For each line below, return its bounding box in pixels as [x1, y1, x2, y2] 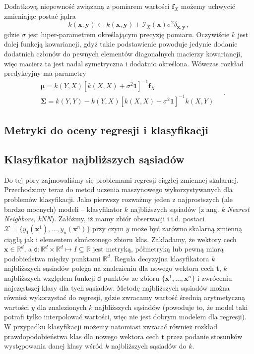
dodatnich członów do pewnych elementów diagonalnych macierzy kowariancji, [4, 48, 242, 58]
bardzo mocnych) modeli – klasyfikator [4, 203, 123, 214]
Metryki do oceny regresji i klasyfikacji [4, 122, 208, 138]
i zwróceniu [197, 273, 232, 283]
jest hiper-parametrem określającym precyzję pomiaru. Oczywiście [28, 29, 230, 39]
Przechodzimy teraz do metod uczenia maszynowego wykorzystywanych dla [4, 184, 233, 195]
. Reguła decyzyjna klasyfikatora [110, 253, 209, 263]
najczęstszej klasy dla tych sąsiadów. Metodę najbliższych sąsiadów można [4, 282, 230, 293]
